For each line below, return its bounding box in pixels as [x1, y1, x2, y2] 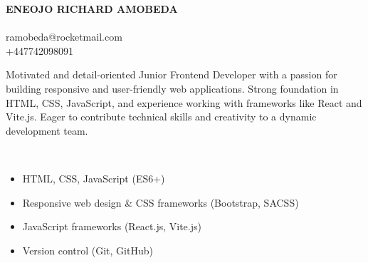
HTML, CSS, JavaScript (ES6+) [22, 170, 165, 185]
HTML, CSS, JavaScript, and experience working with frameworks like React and [6, 95, 362, 110]
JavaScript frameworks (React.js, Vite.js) [22, 219, 201, 234]
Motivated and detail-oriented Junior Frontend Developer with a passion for [6, 67, 337, 82]
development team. [6, 123, 88, 138]
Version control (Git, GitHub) [22, 242, 153, 257]
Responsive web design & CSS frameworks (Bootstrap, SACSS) [22, 195, 299, 210]
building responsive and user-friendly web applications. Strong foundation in [6, 81, 339, 96]
